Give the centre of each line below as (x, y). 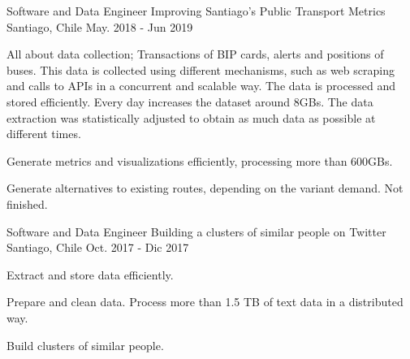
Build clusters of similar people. (85, 345)
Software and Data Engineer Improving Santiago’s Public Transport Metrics (196, 11)
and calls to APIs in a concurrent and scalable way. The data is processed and (201, 86)
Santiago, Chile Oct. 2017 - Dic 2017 (98, 247)
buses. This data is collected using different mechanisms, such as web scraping (201, 69)
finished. (27, 203)
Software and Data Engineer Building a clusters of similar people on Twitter (196, 231)
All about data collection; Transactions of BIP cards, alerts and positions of (195, 54)
